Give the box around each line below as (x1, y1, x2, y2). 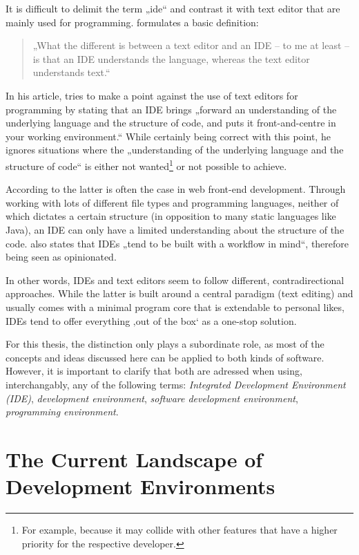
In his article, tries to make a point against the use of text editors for (6, 88, 298, 102)
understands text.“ (32, 65, 110, 79)
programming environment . (6, 404, 119, 419)
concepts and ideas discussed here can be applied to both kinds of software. (6, 350, 324, 364)
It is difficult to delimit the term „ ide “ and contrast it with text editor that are (6, 1, 340, 15)
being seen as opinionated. (6, 250, 117, 264)
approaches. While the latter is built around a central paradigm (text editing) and (6, 286, 353, 301)
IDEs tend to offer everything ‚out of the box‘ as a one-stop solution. (6, 313, 297, 328)
